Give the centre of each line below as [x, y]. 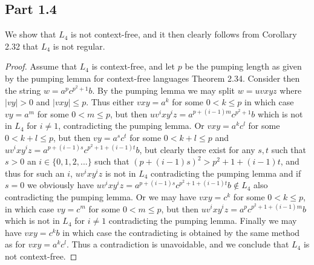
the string [23, 90]
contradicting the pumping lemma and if [226, 173]
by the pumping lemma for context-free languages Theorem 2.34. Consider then [152, 78]
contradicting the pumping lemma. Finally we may [203, 221]
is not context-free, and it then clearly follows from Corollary [184, 34]
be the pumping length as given [243, 66]
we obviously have [61, 185]
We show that [31, 34]
